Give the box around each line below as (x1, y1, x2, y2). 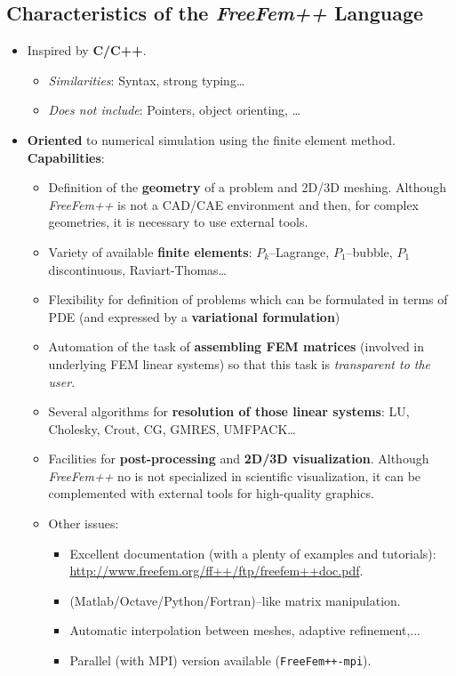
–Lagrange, (269, 242, 330, 261)
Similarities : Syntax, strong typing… (48, 70, 245, 89)
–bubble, (346, 242, 393, 261)
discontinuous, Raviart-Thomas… (48, 260, 228, 278)
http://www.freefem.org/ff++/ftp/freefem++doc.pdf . (69, 561, 364, 580)
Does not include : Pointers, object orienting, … (48, 101, 301, 119)
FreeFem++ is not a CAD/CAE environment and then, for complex (48, 195, 419, 213)
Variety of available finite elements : (48, 242, 252, 261)
